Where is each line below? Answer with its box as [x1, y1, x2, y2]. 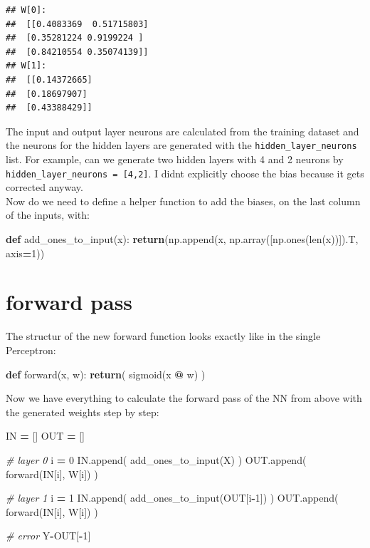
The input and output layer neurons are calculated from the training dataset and [6, 123, 359, 138]
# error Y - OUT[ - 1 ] [6, 528, 91, 543]
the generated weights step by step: [6, 404, 159, 419]
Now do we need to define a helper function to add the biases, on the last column [6, 193, 361, 208]
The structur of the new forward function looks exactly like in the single [6, 329, 321, 343]
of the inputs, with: [6, 207, 90, 222]
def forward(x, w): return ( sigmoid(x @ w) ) [6, 366, 206, 381]
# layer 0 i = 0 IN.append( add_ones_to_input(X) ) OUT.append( [6, 452, 307, 467]
